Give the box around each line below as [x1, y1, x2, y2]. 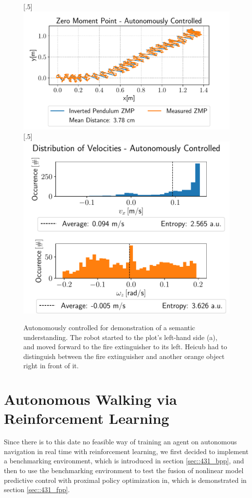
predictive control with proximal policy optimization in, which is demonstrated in [4, 475, 247, 485]
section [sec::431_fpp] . [4, 484, 70, 495]
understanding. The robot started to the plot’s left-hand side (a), [23, 332, 217, 342]
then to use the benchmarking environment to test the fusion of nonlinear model [4, 465, 244, 475]
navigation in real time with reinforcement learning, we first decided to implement [4, 446, 249, 456]
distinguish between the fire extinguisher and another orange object [23, 351, 225, 361]
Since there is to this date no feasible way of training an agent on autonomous [4, 437, 237, 447]
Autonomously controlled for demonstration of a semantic [23, 322, 196, 332]
